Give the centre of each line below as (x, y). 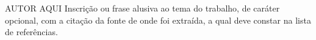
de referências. (31, 32)
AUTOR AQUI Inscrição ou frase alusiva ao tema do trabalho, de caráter (142, 8)
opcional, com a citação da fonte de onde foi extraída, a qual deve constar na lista (158, 20)
